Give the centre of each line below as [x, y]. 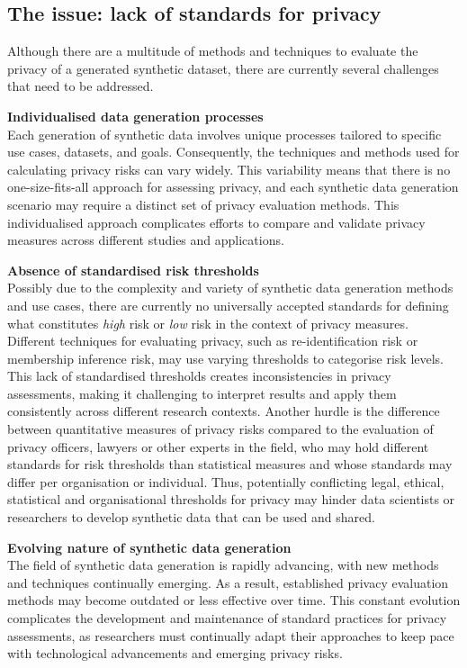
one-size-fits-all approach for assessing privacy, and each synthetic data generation [233, 187]
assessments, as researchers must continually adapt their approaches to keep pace [231, 635]
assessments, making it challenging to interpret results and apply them [202, 393]
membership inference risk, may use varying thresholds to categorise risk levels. [226, 358]
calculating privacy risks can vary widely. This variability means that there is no [229, 169]
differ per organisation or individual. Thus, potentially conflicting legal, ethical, [226, 481]
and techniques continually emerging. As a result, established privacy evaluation [228, 582]
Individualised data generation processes [135, 116]
